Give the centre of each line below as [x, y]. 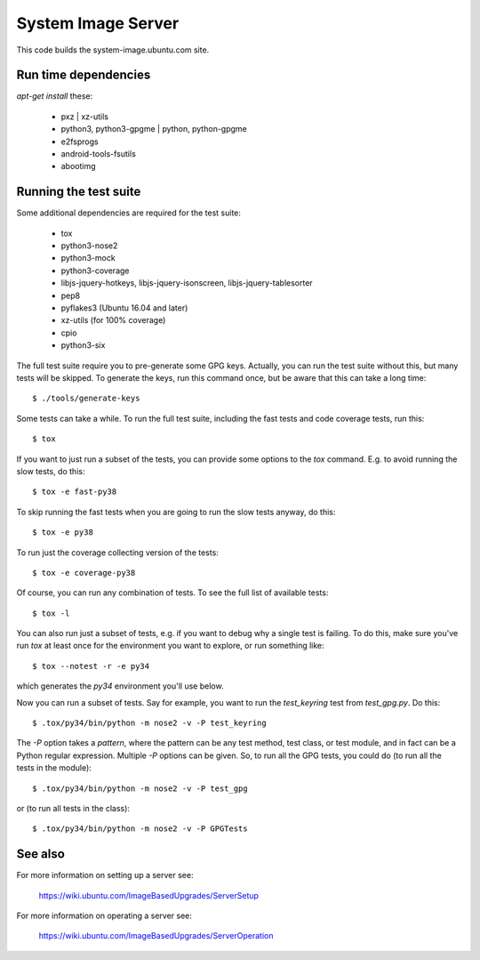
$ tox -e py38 [63, 532]
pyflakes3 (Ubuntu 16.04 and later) [124, 308]
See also [41, 854]
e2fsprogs [80, 141]
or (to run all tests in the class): [73, 808]
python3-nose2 [89, 246]
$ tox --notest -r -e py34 [91, 666]
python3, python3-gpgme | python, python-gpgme [154, 129]
